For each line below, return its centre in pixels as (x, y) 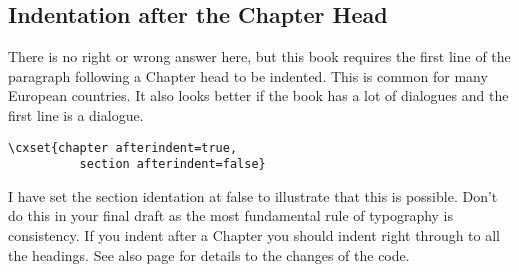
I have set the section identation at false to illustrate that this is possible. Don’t (253, 195)
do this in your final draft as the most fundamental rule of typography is (231, 215)
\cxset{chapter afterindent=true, (123, 147)
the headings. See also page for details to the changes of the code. (209, 254)
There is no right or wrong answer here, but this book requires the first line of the (259, 56)
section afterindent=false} (172, 164)
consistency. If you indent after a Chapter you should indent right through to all (254, 235)
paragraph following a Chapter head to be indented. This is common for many (248, 75)
